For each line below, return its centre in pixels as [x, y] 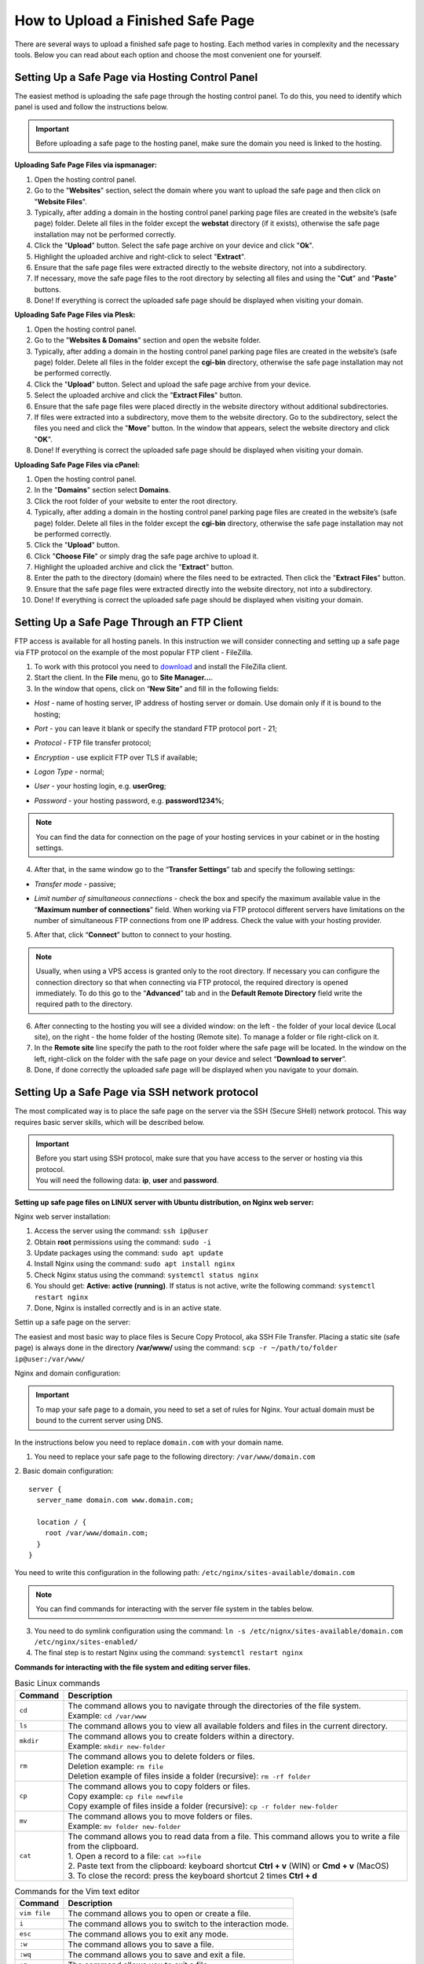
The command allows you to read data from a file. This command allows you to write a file [234, 1836]
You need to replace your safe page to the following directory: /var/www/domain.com [175, 1457]
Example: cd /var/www [107, 1715]
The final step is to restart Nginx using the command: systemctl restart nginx [169, 1653]
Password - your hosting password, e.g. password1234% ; [129, 801]
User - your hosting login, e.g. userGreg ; [100, 786]
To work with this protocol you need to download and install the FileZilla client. [161, 666]
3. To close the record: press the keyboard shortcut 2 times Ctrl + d [193, 1875]
